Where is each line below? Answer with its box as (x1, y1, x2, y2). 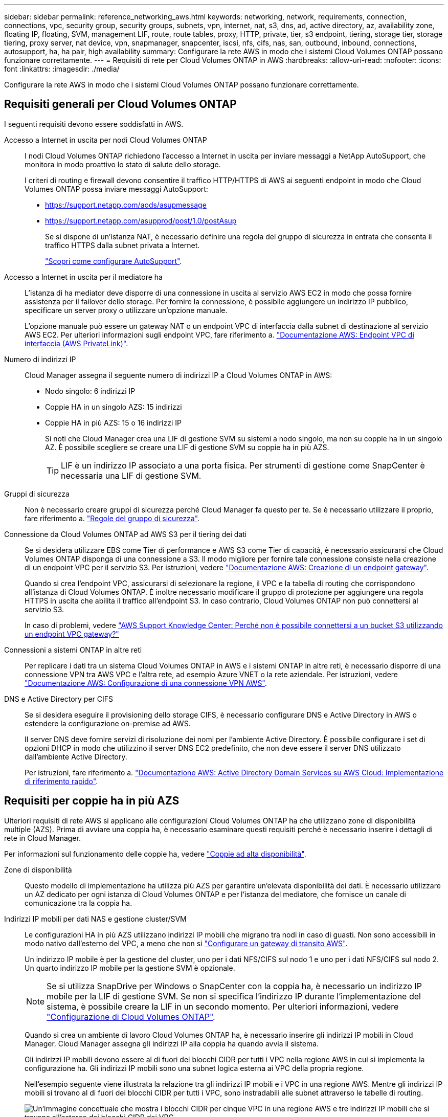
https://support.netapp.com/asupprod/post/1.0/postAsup (45, 216, 237, 225)
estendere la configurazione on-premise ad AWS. (25, 719, 191, 728)
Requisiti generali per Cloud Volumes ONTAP (4, 98, 237, 111)
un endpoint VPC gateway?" (25, 629, 119, 638)
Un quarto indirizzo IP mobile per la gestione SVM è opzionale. (25, 963, 235, 972)
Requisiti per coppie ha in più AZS (4, 794, 180, 808)
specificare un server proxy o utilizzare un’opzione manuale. (25, 305, 228, 315)
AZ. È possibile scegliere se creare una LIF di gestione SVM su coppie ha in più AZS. (45, 442, 329, 452)
